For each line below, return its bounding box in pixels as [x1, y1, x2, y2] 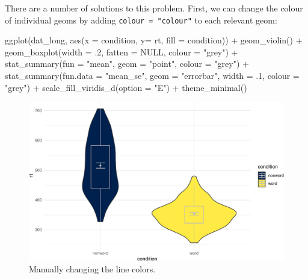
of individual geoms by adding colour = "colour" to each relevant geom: [5, 13, 277, 26]
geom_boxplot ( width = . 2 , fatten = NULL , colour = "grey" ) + [5, 45, 238, 58]
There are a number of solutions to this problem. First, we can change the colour [5, 2, 303, 14]
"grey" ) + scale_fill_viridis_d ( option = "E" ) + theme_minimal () [5, 81, 247, 93]
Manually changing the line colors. [29, 263, 156, 275]
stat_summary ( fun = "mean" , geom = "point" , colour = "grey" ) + [5, 57, 249, 70]
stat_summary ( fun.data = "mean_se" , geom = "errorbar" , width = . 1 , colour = [5, 69, 300, 82]
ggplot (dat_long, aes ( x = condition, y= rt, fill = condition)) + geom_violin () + [5, 34, 303, 46]
